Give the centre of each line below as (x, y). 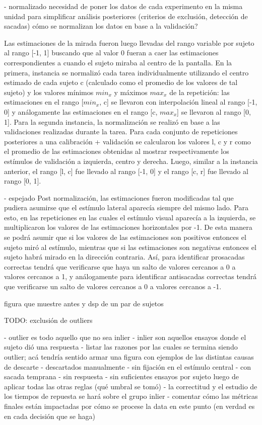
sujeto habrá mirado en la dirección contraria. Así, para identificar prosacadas (124, 257)
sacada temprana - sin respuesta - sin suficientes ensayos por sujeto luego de (121, 376)
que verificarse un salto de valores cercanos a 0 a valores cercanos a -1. (113, 286)
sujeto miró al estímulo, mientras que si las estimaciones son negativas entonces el (130, 247)
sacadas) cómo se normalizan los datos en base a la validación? (101, 26)
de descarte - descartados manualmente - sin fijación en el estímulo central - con (128, 366)
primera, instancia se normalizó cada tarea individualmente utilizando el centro (126, 72)
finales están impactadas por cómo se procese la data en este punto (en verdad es (129, 406)
